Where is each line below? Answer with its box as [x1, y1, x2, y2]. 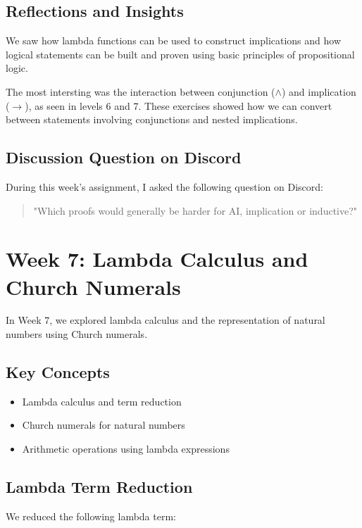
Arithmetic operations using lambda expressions [22, 441, 230, 456]
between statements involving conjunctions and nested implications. [6, 112, 298, 127]
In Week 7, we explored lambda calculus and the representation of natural [6, 313, 325, 327]
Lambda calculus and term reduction [22, 394, 182, 408]
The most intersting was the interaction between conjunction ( [6, 84, 275, 99]
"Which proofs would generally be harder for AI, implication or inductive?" [33, 203, 358, 218]
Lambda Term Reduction [6, 476, 193, 498]
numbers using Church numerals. [6, 327, 148, 341]
